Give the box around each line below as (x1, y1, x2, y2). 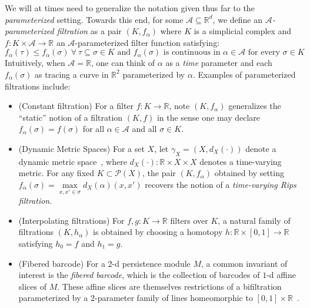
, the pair (142, 167, 176, 179)
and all (132, 122, 157, 135)
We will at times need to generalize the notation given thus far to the (5, 2, 255, 14)
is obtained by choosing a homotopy (93, 226, 223, 238)
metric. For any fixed (18, 167, 95, 179)
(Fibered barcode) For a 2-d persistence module (18, 257, 191, 269)
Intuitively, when (5, 57, 65, 69)
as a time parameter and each (165, 57, 272, 69)
